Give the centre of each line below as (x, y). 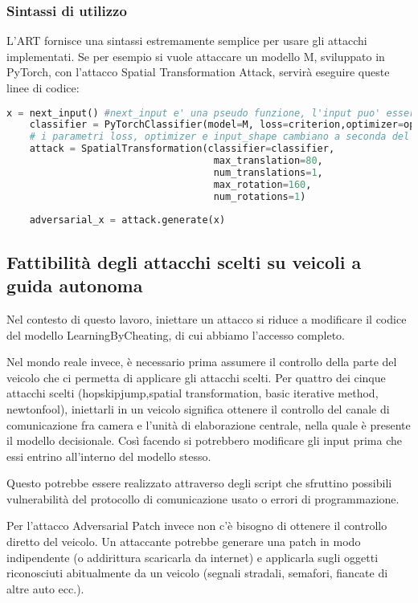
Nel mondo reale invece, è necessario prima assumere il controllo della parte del (202, 362)
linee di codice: (43, 88)
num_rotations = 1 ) (260, 196)
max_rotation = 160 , (262, 184)
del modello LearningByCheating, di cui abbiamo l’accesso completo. (176, 334)
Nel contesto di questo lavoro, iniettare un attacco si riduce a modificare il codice (207, 318)
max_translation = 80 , (268, 161)
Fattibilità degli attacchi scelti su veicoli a (184, 261)
